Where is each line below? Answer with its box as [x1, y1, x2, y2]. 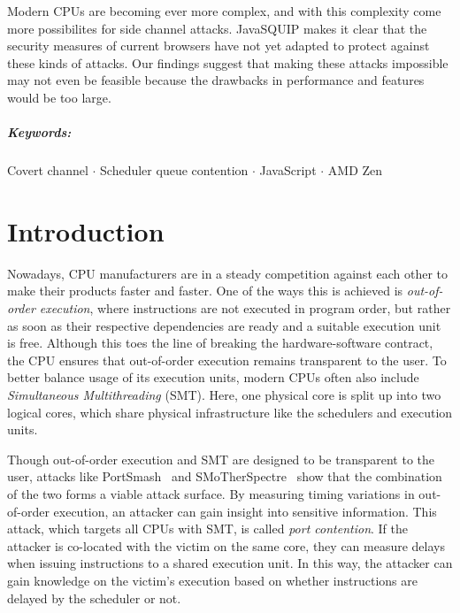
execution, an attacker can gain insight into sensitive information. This [53, 502, 437, 520]
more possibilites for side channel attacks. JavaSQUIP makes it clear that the [7, 19, 427, 37]
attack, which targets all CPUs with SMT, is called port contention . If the [7, 519, 409, 538]
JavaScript [259, 161, 317, 180]
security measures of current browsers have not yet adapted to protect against [7, 36, 430, 55]
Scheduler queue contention [100, 161, 249, 180]
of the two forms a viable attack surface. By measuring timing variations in [7, 484, 415, 502]
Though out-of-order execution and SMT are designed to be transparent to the [7, 449, 434, 468]
